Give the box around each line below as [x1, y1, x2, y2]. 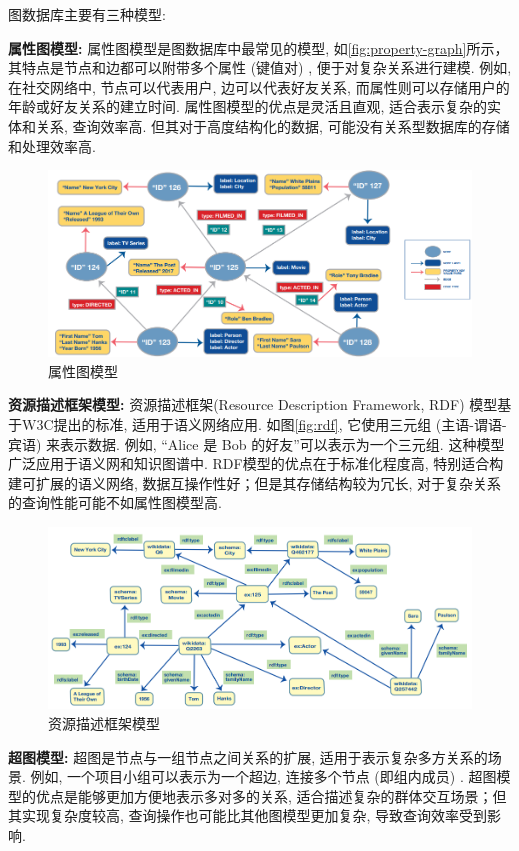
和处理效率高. [8, 135, 96, 156]
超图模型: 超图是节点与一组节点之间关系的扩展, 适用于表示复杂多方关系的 [8, 746, 488, 767]
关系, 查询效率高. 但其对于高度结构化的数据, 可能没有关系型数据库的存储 [35, 115, 510, 136]
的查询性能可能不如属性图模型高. [8, 492, 222, 513]
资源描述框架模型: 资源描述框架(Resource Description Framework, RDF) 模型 [8, 394, 498, 415]
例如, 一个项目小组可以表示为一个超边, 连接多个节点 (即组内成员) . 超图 [30, 766, 497, 787]
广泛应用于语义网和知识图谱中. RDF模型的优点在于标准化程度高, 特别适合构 [8, 453, 504, 474]
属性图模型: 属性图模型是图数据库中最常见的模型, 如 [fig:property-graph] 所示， [8, 37, 509, 58]
